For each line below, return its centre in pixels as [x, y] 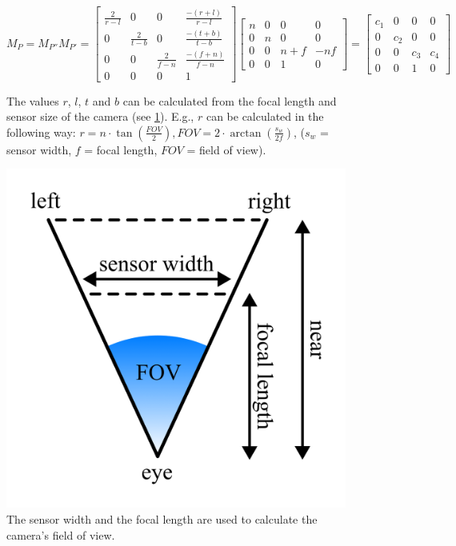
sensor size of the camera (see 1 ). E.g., [100, 116]
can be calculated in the [265, 116]
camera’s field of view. [61, 534]
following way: [41, 132]
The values [33, 100]
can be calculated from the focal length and [230, 100]
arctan [246, 133]
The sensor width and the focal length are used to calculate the [162, 518]
